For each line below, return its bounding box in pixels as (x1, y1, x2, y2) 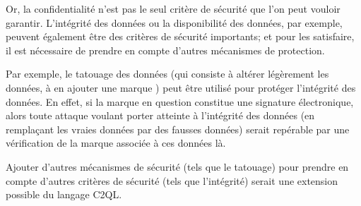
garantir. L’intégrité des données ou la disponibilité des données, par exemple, (6, 15, 343, 30)
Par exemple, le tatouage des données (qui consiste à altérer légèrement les (6, 66, 329, 81)
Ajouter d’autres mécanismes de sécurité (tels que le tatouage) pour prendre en (6, 159, 349, 174)
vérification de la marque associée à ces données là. (6, 135, 226, 150)
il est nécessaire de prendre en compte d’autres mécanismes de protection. (6, 42, 325, 57)
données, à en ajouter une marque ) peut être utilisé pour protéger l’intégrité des (6, 80, 356, 95)
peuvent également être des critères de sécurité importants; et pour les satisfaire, (6, 29, 355, 44)
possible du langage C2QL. (6, 187, 122, 202)
